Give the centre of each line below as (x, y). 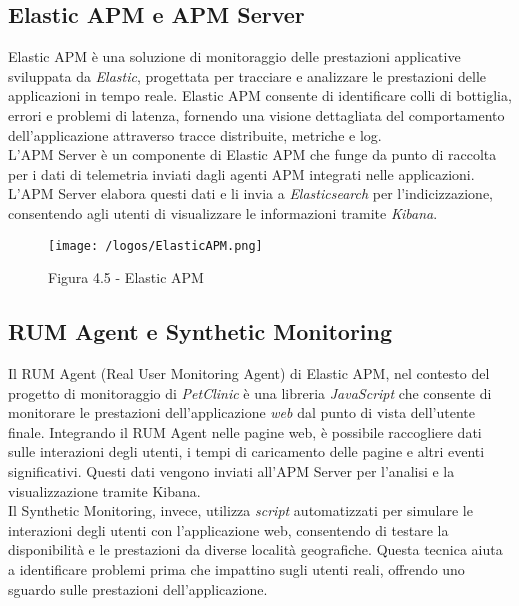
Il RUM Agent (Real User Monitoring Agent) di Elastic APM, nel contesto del (249, 373)
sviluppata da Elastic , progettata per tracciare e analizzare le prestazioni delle (247, 75)
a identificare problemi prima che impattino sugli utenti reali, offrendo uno (236, 568)
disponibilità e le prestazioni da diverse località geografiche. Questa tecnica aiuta (255, 549)
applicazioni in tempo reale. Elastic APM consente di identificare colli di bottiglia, (260, 95)
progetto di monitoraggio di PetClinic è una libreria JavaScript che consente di (250, 392)
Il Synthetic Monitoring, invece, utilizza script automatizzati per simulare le (240, 510)
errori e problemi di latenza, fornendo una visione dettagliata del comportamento (256, 114)
